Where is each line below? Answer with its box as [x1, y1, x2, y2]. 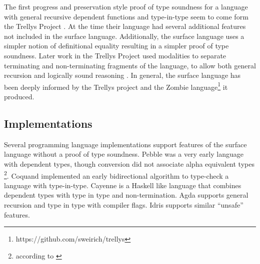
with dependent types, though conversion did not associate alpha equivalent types [4, 158, 254, 169]
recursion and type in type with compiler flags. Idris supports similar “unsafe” [4, 200, 243, 210]
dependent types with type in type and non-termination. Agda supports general [4, 190, 248, 200]
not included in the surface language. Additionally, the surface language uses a [4, 30, 244, 41]
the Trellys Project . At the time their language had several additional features [4, 21, 246, 31]
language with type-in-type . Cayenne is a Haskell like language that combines [4, 180, 241, 190]
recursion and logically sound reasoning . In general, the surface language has [4, 70, 241, 80]
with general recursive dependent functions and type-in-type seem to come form [4, 11, 248, 21]
